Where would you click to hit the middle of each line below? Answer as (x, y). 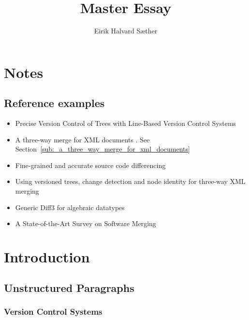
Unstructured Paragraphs (69, 287)
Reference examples (54, 103)
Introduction (47, 257)
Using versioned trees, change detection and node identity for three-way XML (130, 181)
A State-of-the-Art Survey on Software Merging (86, 223)
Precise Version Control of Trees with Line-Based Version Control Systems (126, 123)
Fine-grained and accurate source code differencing (90, 165)
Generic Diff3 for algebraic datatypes (70, 207)
